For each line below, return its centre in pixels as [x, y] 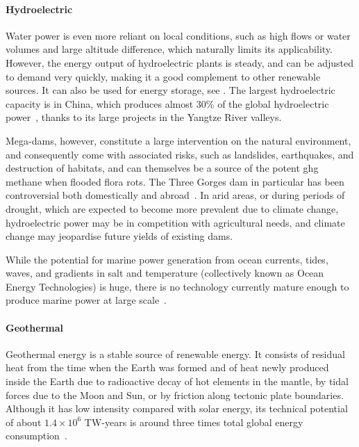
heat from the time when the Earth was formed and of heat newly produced [167, 367]
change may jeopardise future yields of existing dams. [119, 236]
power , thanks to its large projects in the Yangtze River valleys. [144, 117]
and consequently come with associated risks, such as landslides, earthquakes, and [180, 154]
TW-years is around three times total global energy [194, 422]
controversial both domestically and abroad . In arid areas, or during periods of [175, 195]
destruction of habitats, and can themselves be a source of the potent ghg [162, 168]
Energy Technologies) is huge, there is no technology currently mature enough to [177, 286]
